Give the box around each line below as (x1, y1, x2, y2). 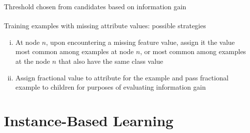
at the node (15, 56, 50, 66)
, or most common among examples (140, 46, 246, 57)
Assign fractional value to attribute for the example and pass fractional (15, 72, 229, 82)
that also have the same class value (58, 56, 164, 66)
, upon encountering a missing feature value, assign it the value (46, 37, 235, 47)
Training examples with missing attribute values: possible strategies (4, 20, 206, 31)
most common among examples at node (15, 46, 134, 57)
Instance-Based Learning (4, 110, 174, 130)
